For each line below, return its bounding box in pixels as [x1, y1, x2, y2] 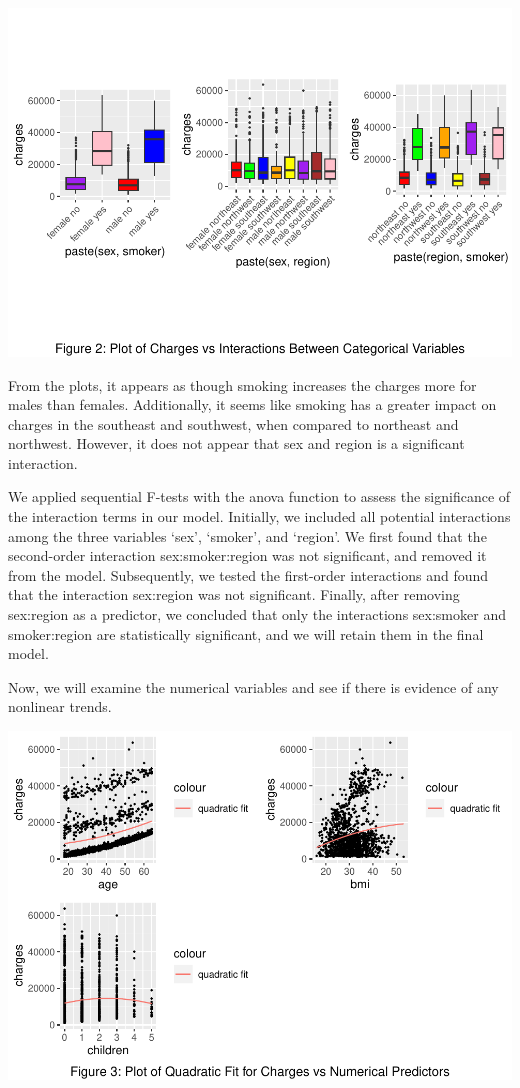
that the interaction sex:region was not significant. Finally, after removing [8, 584, 460, 605]
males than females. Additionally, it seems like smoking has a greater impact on [8, 394, 497, 415]
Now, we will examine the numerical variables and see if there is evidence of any [8, 676, 499, 697]
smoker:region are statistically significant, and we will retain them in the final [8, 623, 484, 644]
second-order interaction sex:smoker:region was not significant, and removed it [8, 545, 487, 566]
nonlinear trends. [8, 696, 112, 717]
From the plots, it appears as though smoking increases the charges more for [8, 374, 477, 395]
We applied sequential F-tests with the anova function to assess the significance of [8, 486, 511, 507]
